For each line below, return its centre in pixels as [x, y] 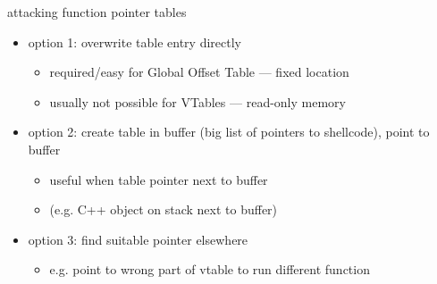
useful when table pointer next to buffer [159, 179]
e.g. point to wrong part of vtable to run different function [210, 269]
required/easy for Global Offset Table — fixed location [199, 72]
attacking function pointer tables [97, 12]
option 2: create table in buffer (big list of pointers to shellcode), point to [229, 132]
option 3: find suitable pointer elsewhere [138, 239]
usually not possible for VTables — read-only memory [197, 101]
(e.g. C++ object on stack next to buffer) [164, 209]
